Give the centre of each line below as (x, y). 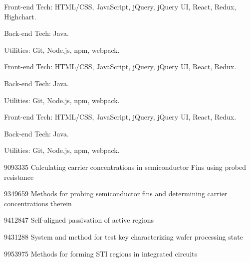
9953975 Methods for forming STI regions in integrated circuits (101, 253)
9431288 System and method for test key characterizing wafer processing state (124, 236)
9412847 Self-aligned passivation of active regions (79, 220)
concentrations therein (38, 203)
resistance (19, 177)
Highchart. (20, 16)
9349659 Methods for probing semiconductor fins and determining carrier (116, 194)
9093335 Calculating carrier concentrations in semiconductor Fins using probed (125, 167)
